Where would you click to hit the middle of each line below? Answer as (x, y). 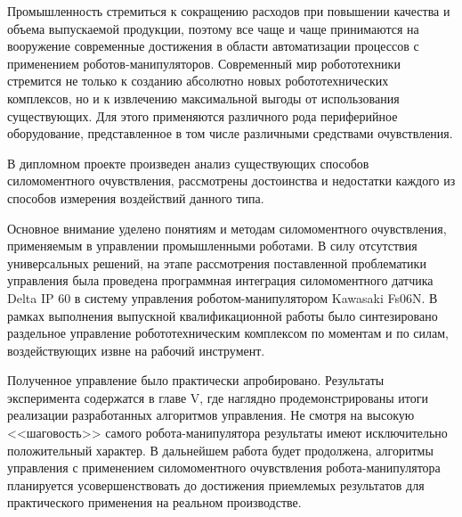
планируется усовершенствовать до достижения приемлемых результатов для (216, 484)
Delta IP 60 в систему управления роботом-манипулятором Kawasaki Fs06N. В (223, 297)
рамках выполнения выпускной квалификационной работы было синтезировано (223, 315)
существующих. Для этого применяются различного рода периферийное (203, 115)
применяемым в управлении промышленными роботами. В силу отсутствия (212, 246)
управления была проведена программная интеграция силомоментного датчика (220, 280)
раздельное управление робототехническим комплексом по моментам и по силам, (228, 333)
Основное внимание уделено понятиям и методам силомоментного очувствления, (227, 228)
